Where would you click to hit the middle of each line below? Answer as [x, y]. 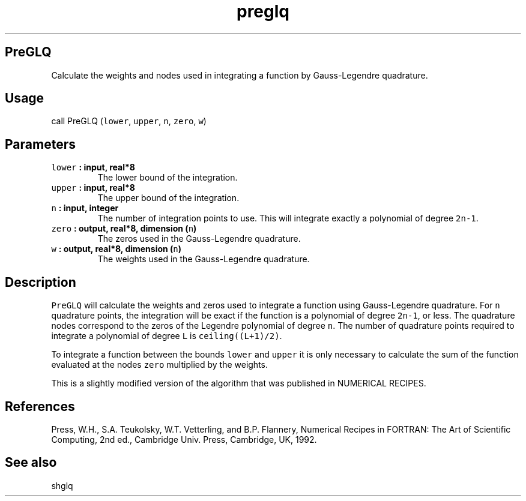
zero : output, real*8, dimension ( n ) [124, 229]
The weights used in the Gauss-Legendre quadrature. [204, 259]
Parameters [40, 144]
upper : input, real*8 [93, 188]
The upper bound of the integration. [168, 198]
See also [31, 463]
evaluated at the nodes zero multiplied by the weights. [159, 365]
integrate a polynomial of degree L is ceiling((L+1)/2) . [167, 336]
